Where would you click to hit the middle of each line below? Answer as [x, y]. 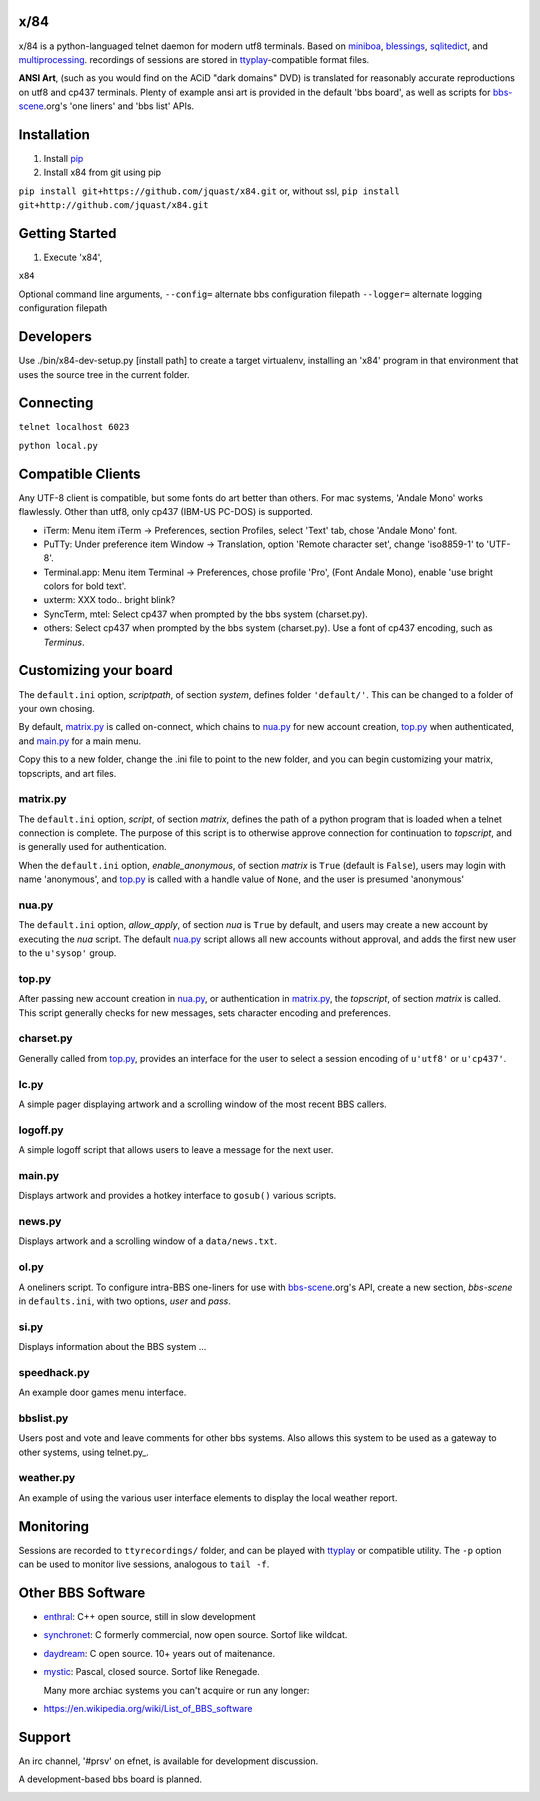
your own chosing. [56, 708]
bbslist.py [43, 1418]
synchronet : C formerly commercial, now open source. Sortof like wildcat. [195, 1635]
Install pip [63, 158]
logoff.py [41, 1130]
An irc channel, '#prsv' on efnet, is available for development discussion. [168, 1761]
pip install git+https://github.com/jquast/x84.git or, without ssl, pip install [209, 191]
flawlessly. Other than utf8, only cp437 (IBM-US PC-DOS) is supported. [166, 512]
